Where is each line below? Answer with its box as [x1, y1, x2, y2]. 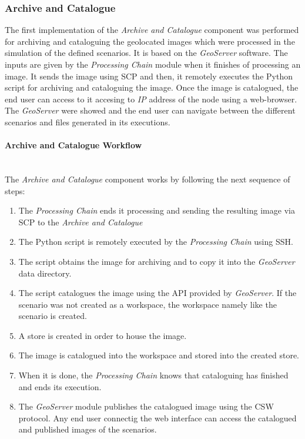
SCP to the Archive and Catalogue [18, 215, 143, 228]
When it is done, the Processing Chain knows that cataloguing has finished [18, 369, 289, 381]
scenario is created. [18, 310, 87, 322]
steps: [5, 184, 25, 197]
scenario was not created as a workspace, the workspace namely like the [18, 298, 277, 310]
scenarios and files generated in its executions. [5, 115, 170, 128]
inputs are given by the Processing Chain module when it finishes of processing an [5, 58, 301, 70]
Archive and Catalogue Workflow [5, 139, 142, 151]
